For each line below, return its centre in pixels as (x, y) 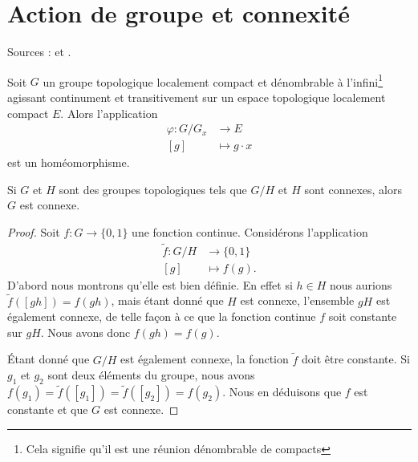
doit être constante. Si (356, 359)
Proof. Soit (34, 232)
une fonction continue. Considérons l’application (250, 232)
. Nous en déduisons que (282, 392)
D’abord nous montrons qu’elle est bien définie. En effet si (150, 284)
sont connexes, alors (353, 189)
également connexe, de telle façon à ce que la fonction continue (162, 316)
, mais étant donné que (167, 300)
